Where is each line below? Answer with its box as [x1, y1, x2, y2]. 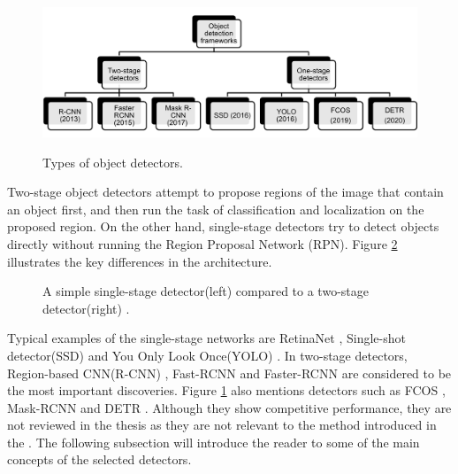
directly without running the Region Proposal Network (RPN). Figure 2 [7, 234, 398, 253]
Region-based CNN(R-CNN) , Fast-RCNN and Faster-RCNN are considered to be [7, 363, 452, 382]
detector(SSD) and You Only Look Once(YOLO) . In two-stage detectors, [7, 346, 408, 364]
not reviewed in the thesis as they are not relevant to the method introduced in [7, 416, 437, 434]
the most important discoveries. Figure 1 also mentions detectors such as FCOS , [7, 381, 446, 400]
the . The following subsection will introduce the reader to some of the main [7, 432, 420, 451]
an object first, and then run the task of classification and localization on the [7, 199, 424, 218]
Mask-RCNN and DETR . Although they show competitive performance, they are [7, 398, 452, 416]
